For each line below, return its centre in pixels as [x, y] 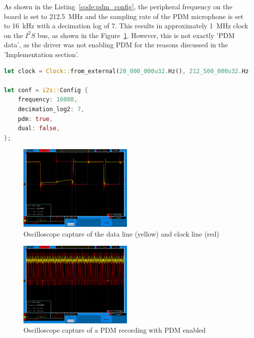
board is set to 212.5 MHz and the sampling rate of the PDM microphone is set [124, 16]
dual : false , [39, 129]
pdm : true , [35, 119]
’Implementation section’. [41, 54]
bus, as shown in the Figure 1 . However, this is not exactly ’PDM [136, 35]
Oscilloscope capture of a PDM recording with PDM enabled [115, 330]
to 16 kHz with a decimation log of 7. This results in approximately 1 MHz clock [126, 26]
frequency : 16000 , [48, 100]
